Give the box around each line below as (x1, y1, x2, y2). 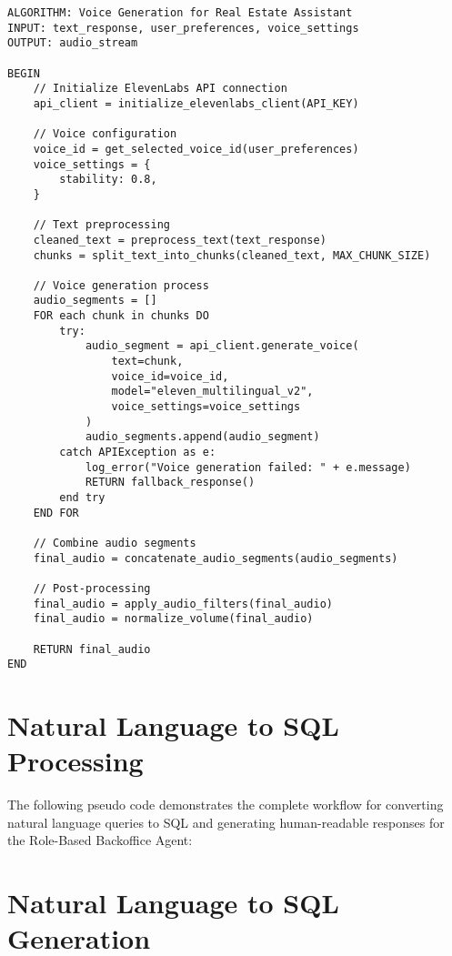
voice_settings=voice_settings (111, 400, 301, 414)
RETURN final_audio (33, 642, 151, 656)
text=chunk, (111, 355, 184, 368)
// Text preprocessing (33, 218, 170, 232)
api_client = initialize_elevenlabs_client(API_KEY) (33, 96, 359, 110)
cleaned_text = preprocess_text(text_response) (33, 233, 326, 247)
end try (59, 491, 105, 504)
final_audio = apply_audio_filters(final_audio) (33, 597, 333, 610)
